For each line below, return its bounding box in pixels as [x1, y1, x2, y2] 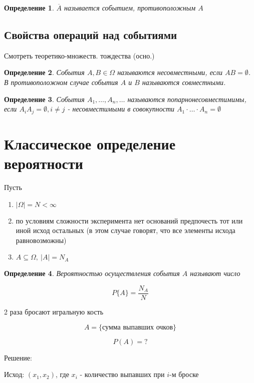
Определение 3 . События [4, 93, 85, 104]
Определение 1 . [4, 2, 54, 12]
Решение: [4, 352, 32, 362]
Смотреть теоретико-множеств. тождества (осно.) [4, 50, 155, 60]
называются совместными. [142, 76, 226, 87]
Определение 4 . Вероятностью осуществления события [4, 268, 180, 278]
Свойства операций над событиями [4, 26, 177, 42]
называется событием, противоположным [64, 2, 196, 12]
